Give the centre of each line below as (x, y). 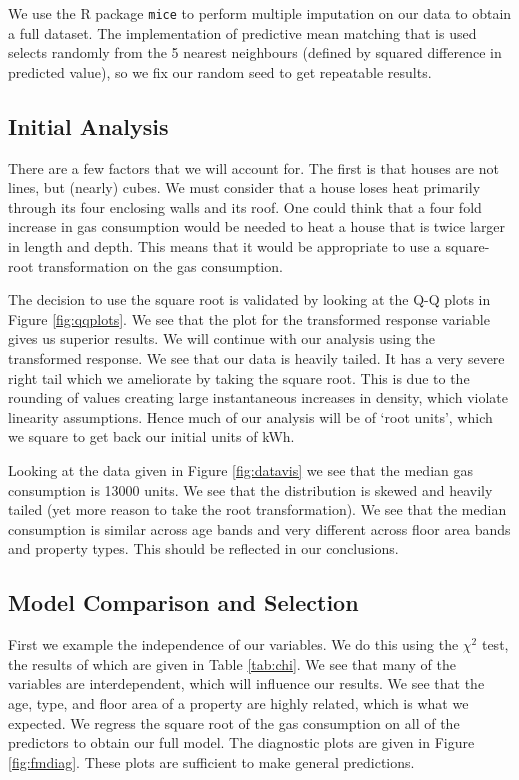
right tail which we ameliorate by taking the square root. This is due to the (239, 377)
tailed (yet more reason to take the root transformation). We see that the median (257, 509)
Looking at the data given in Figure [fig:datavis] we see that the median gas (240, 469)
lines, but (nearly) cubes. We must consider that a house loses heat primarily (244, 187)
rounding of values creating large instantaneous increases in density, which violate (258, 397)
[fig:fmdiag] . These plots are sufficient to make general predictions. (211, 761)
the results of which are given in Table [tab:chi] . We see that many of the (232, 663)
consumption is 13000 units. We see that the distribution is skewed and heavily (250, 489)
